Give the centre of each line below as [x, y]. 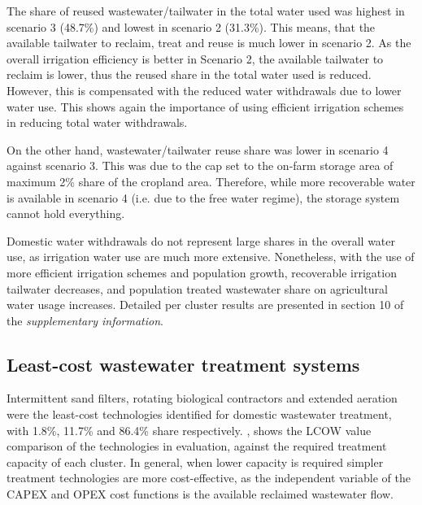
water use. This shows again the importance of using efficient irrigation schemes [205, 106]
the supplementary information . [85, 320]
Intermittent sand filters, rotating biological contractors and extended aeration [202, 398]
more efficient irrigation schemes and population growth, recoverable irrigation [202, 272]
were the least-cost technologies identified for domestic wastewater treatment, [199, 414]
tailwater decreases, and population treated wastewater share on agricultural [197, 288]
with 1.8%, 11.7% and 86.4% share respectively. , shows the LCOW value [189, 430]
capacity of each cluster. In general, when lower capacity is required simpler [195, 461]
